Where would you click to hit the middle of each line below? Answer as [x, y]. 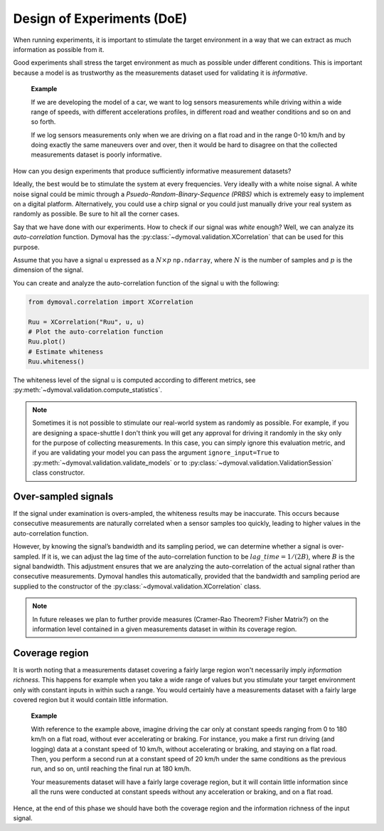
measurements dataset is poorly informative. [96, 155]
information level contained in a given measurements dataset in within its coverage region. [165, 629]
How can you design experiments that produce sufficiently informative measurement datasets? [152, 171]
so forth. [43, 122]
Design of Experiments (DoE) [100, 18]
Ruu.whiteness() [57, 362]
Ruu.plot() [47, 342]
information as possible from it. [59, 49]
